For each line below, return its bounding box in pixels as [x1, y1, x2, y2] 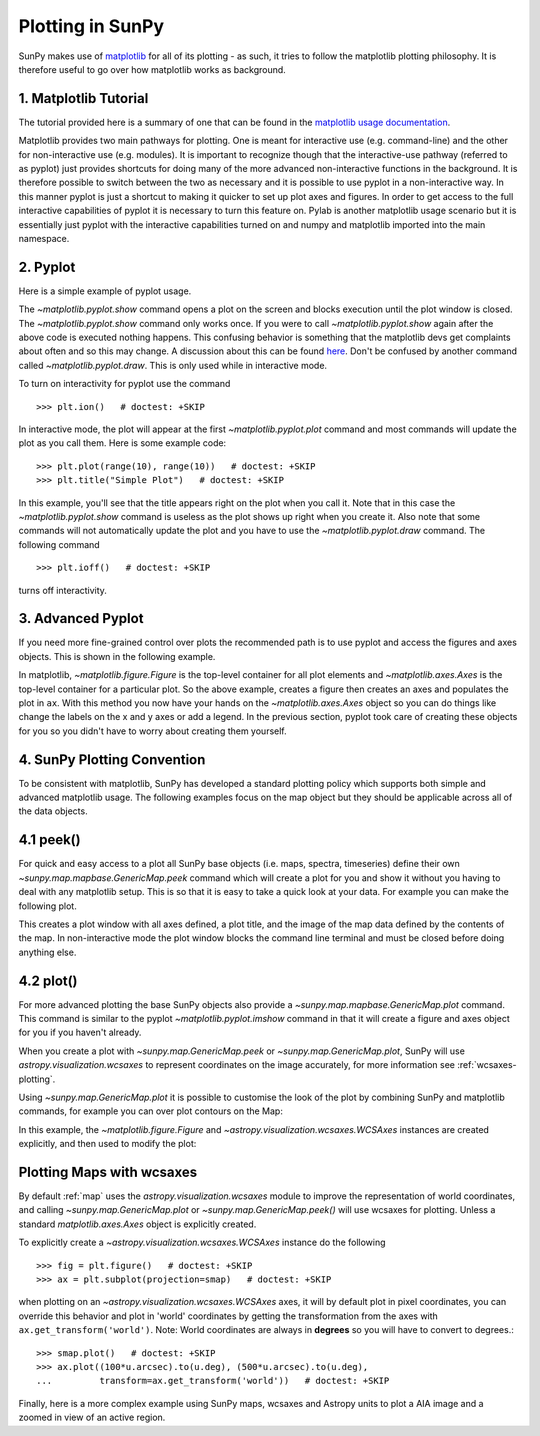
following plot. [18, 900, 77, 912]
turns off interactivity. [18, 584, 107, 596]
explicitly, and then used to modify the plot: [18, 1138, 197, 1150]
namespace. [18, 232, 70, 244]
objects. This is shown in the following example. [18, 650, 216, 662]
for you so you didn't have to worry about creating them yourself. [18, 725, 287, 737]
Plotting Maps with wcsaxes [18, 1163, 198, 1180]
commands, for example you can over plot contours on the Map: [18, 1105, 284, 1117]
